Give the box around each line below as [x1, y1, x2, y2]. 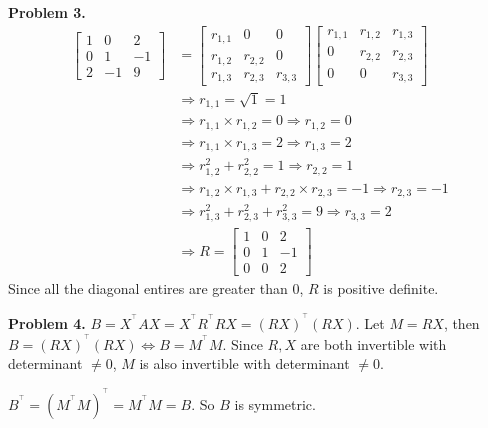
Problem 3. [8, 2, 86, 22]
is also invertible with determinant [139, 353, 350, 374]
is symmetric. [234, 393, 316, 414]
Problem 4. [8, 313, 86, 334]
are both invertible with [300, 333, 447, 354]
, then [443, 313, 480, 334]
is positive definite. [323, 278, 439, 299]
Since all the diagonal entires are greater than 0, [8, 278, 304, 299]
